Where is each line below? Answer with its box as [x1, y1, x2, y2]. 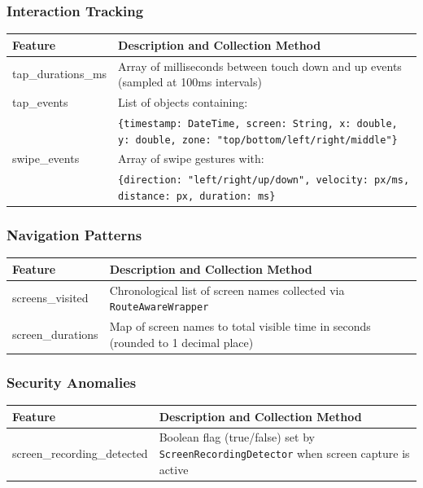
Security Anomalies [7, 371, 137, 392]
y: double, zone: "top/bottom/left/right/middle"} [118, 134, 398, 146]
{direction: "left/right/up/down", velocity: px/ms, [118, 174, 410, 187]
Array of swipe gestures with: [118, 150, 264, 167]
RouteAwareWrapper [109, 301, 209, 314]
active [159, 460, 189, 477]
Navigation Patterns [7, 224, 142, 244]
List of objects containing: [118, 94, 248, 110]
